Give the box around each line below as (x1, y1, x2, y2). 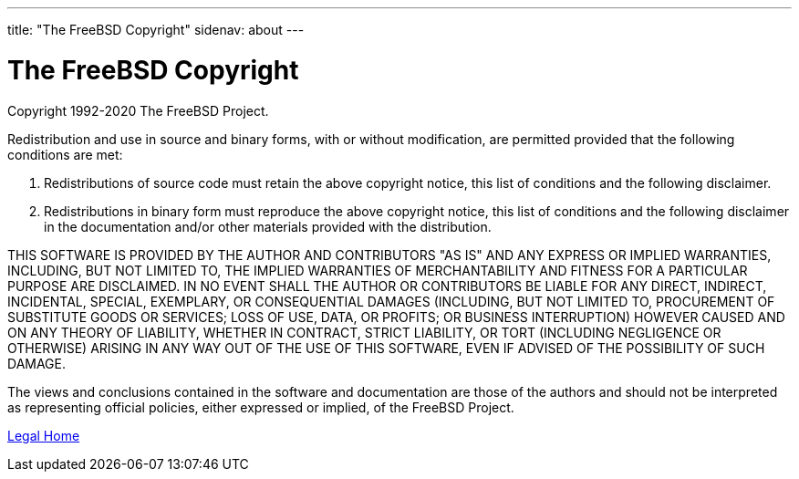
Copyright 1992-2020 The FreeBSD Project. (7, 102, 269, 119)
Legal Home (7, 427, 80, 443)
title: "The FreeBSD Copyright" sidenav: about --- (7, 22, 305, 37)
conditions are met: (7, 146, 123, 162)
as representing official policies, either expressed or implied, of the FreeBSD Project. (7, 399, 514, 415)
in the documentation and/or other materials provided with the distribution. (44, 218, 492, 234)
